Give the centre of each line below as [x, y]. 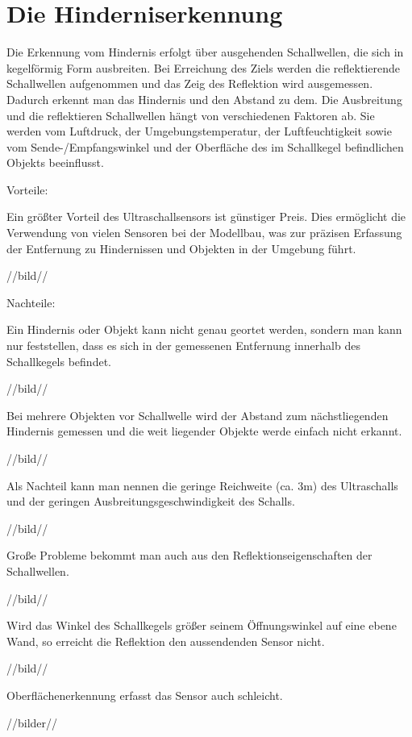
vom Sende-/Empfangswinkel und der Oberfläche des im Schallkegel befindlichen [205, 146]
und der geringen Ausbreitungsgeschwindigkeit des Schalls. [151, 501]
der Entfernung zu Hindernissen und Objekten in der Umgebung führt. [181, 248]
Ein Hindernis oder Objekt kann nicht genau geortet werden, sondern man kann [204, 329]
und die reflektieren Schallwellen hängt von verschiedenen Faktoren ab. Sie [191, 115]
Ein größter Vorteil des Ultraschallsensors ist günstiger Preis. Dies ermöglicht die [206, 217]
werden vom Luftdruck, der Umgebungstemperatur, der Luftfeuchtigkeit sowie [199, 131]
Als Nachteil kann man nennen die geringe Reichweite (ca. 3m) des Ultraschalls [202, 485]
